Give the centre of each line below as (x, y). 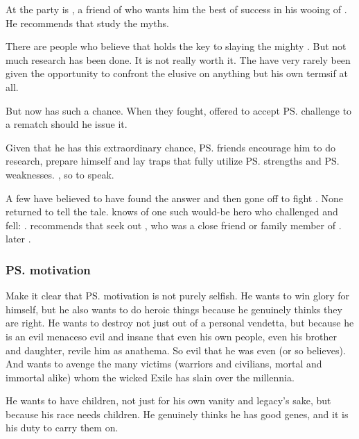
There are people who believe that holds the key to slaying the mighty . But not (176, 46)
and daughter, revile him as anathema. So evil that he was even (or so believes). (176, 350)
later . (18, 239)
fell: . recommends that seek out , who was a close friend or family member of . (174, 225)
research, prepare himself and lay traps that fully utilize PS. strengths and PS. (173, 161)
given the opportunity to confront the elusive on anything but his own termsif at (177, 73)
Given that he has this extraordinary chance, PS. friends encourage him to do (170, 147)
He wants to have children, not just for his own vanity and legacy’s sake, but (168, 400)
